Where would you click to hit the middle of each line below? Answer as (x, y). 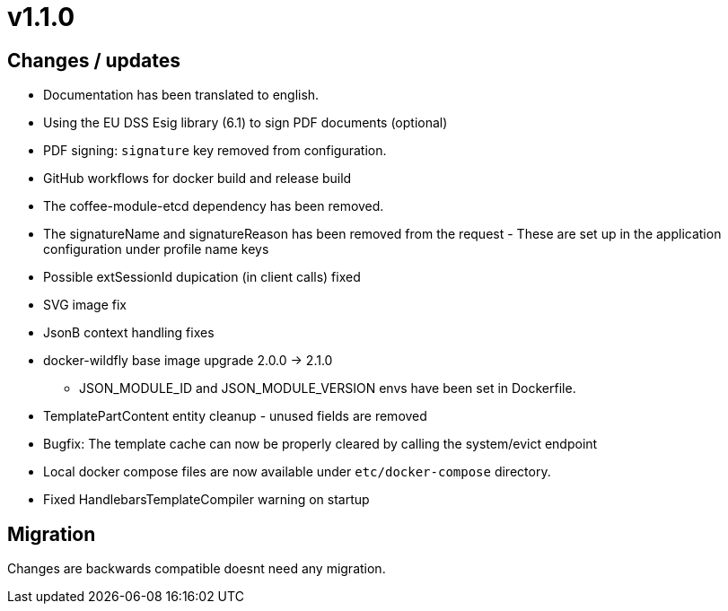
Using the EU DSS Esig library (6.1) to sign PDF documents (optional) (246, 123)
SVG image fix (85, 305)
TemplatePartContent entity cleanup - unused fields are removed (235, 416)
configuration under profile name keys (156, 249)
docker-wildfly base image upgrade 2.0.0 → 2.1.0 (188, 361)
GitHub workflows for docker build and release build (197, 179)
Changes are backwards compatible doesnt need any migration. (197, 569)
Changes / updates (94, 60)
